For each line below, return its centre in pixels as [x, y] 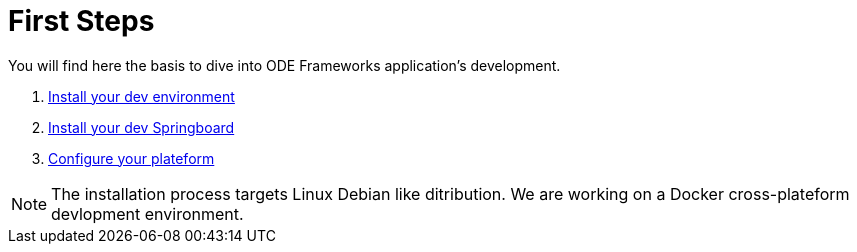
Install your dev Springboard [141, 127]
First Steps [81, 21]
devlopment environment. [147, 213]
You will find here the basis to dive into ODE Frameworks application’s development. [284, 65]
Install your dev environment [141, 96]
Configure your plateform [131, 158]
